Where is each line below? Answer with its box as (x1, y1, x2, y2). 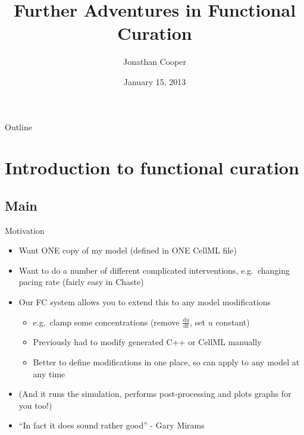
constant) (215, 315, 250, 328)
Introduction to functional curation (5, 155, 299, 180)
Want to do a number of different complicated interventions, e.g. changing (18, 264, 290, 276)
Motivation (5, 224, 45, 236)
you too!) (18, 399, 52, 411)
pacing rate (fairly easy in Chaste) (18, 276, 144, 288)
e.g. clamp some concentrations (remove (33, 315, 180, 328)
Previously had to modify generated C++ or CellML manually (33, 336, 262, 348)
